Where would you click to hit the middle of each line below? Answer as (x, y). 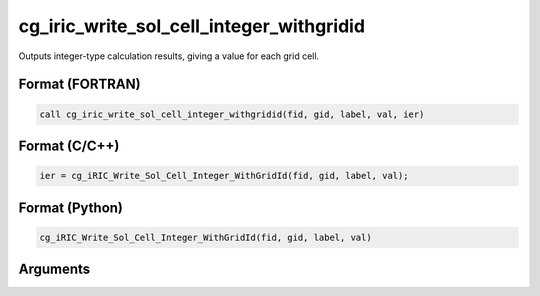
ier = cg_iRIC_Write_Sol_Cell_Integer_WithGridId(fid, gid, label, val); (224, 176)
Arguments (54, 269)
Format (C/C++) (69, 145)
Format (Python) (71, 207)
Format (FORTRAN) (79, 84)
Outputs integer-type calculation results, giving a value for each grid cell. (169, 56)
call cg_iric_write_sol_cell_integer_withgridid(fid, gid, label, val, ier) (232, 114)
